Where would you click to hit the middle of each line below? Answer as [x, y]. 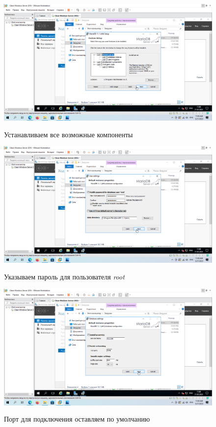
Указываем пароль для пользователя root [64, 276]
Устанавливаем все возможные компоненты [68, 134]
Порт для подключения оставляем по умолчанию [77, 419]
